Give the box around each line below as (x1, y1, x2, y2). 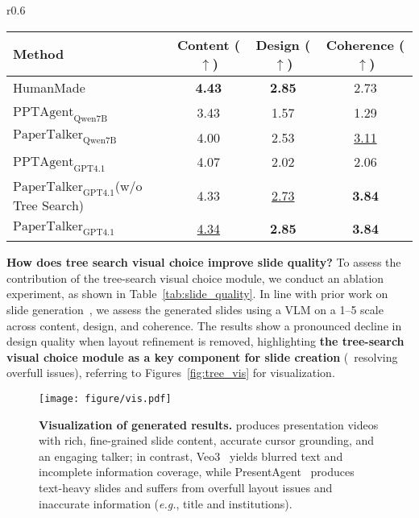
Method (13, 44, 64, 64)
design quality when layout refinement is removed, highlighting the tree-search (6, 333, 404, 350)
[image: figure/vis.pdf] (39, 392, 172, 404)
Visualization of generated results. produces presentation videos (39, 416, 379, 433)
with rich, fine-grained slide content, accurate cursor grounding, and (39, 432, 375, 449)
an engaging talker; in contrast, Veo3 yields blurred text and (39, 447, 343, 464)
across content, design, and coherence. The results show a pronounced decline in (6, 317, 402, 334)
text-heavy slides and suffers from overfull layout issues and (39, 479, 333, 495)
